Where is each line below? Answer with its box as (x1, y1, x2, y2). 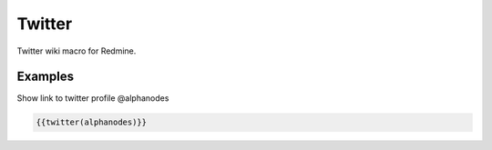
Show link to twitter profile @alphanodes (16, 93, 169, 104)
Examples (16, 69, 75, 85)
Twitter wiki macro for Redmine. (16, 45, 137, 56)
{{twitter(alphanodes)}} (36, 117, 148, 127)
